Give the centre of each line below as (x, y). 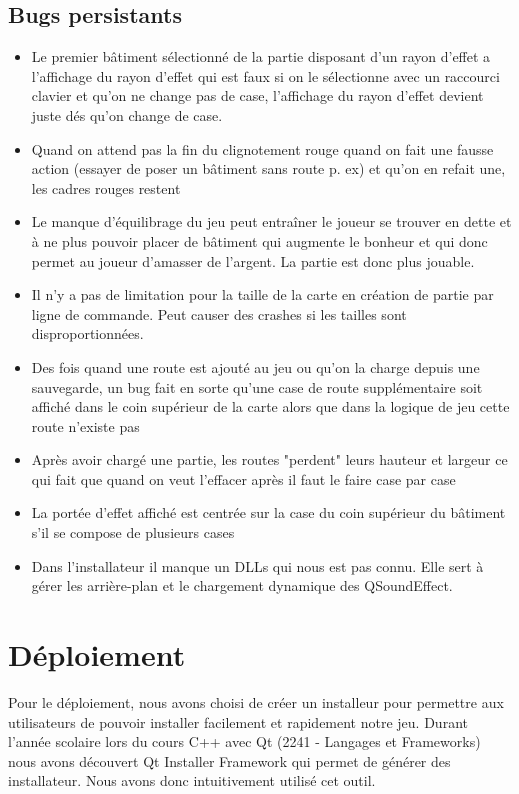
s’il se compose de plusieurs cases (133, 532)
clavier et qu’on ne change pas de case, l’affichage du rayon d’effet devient (257, 95)
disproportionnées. (87, 333)
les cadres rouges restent (106, 187)
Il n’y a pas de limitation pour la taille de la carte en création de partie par (262, 294)
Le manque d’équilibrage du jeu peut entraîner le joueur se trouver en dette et (271, 221)
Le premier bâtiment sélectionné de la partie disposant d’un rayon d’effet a (261, 56)
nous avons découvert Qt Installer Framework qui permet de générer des (229, 760)
